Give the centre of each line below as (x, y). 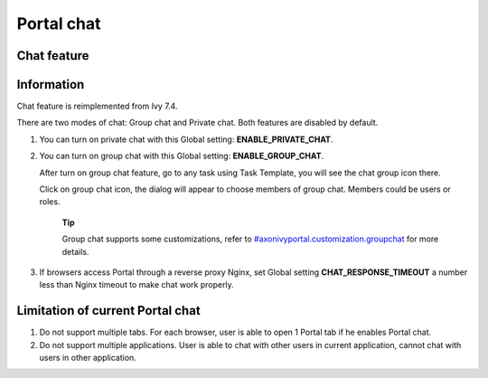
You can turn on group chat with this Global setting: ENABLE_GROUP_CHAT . (182, 156)
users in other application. (88, 358)
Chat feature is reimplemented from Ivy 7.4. (97, 106)
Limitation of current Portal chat (108, 311)
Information (51, 85)
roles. (50, 202)
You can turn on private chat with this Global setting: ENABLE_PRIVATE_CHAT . (186, 139)
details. (75, 251)
